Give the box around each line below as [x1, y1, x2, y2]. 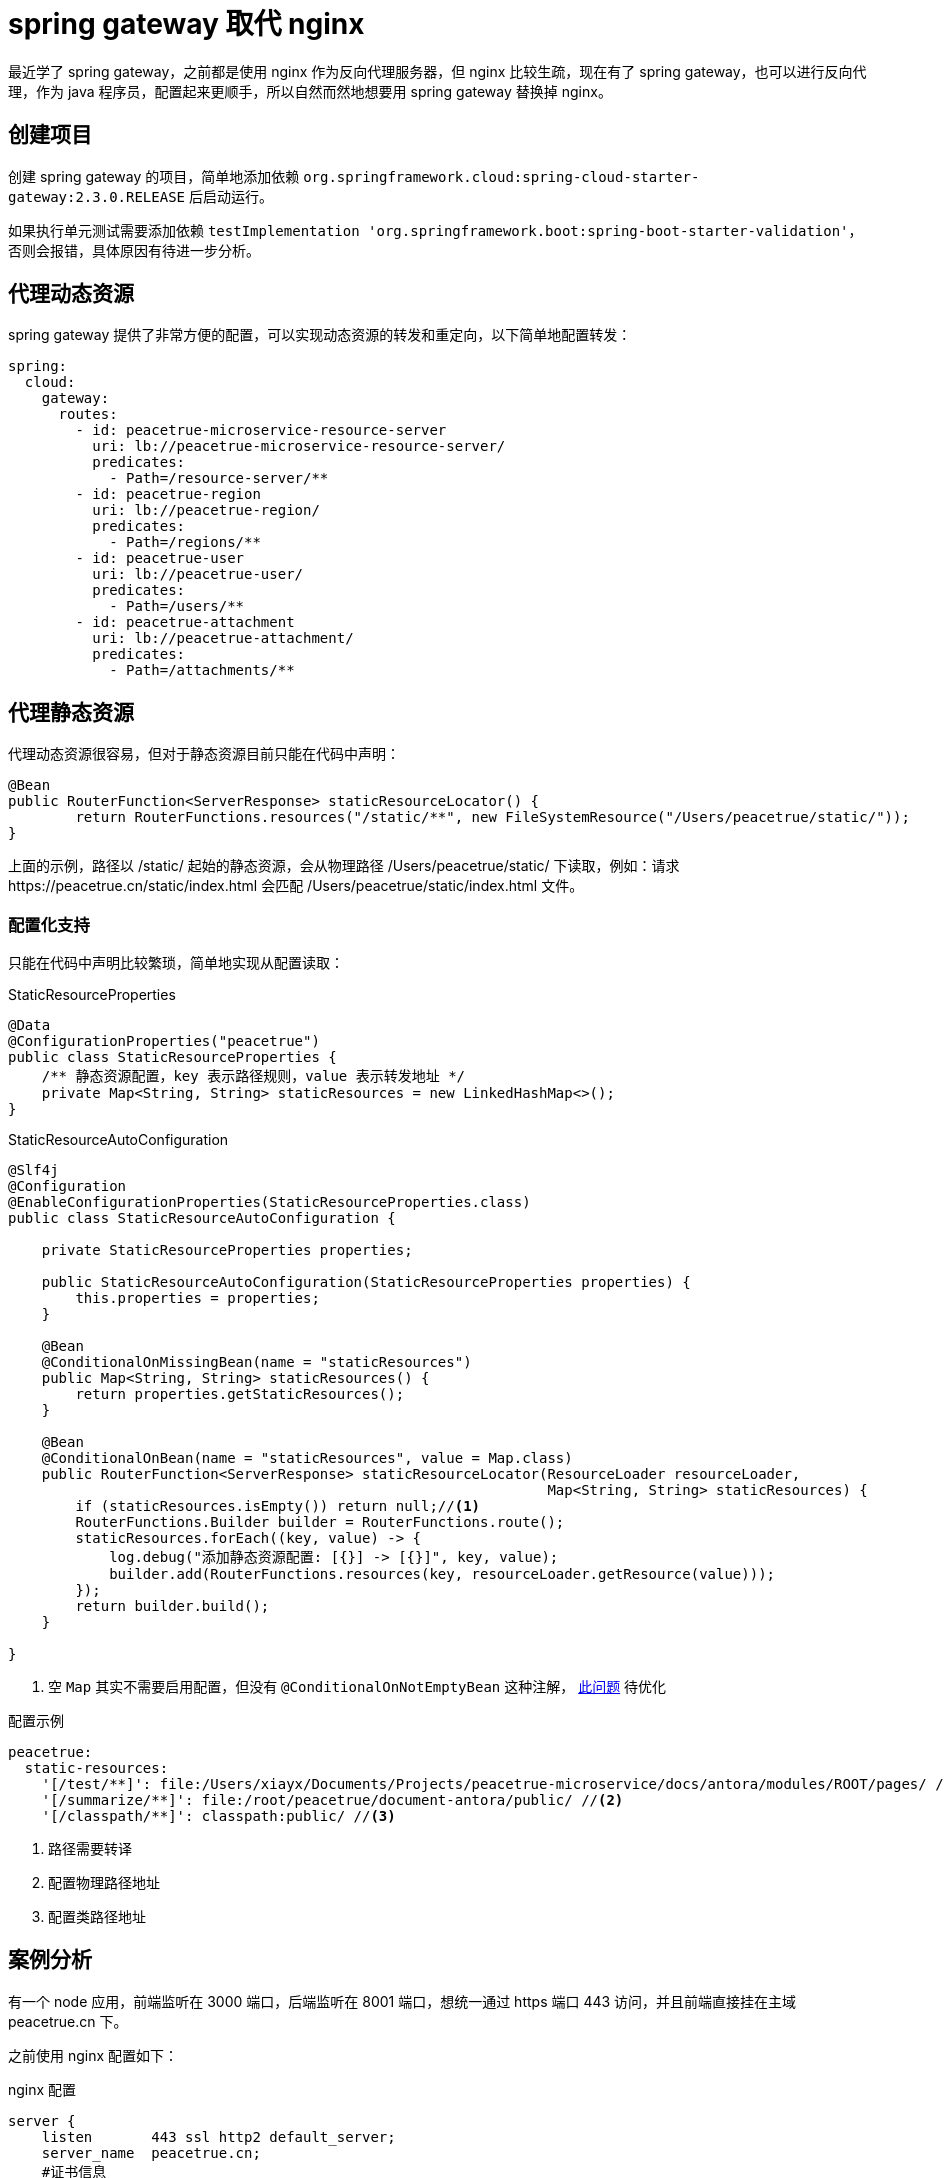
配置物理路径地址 [48, 1874, 160, 1892]
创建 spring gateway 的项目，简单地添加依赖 [8, 167, 300, 185]
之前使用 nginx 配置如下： [8, 2046, 179, 2064]
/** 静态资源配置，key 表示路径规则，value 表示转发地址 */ [41, 1068, 466, 1085]
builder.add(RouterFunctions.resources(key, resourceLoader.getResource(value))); [109, 1566, 776, 1583]
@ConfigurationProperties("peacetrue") [8, 1033, 320, 1050]
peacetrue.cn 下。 [8, 2012, 128, 2030]
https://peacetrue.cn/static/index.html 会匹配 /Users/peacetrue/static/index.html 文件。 [8, 877, 584, 895]
